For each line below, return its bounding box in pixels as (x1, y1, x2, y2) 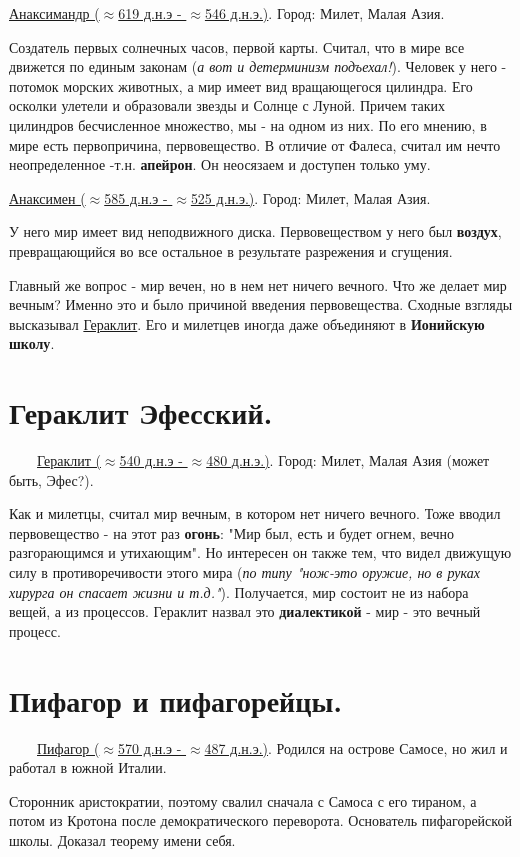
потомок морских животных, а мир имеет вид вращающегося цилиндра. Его (9, 75, 473, 96)
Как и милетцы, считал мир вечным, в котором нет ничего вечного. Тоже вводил (9, 503, 501, 524)
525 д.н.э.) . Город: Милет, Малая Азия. (190, 187, 431, 208)
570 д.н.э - (117, 737, 182, 758)
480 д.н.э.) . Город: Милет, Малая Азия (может (206, 450, 490, 471)
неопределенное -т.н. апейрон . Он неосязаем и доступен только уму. (9, 154, 431, 175)
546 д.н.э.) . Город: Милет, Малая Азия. (204, 3, 445, 23)
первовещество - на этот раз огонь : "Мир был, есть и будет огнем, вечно (9, 522, 455, 543)
